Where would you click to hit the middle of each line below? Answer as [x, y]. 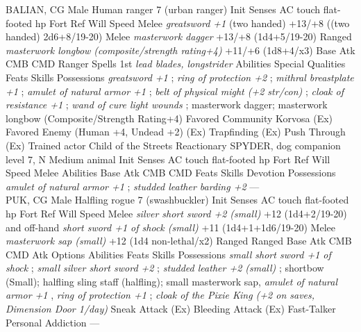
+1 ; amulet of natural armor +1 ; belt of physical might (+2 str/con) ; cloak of [175, 91]
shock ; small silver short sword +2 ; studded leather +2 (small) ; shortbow [165, 268]
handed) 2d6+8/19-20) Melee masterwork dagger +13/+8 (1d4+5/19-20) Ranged [179, 36]
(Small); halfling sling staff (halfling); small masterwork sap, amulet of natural [172, 281]
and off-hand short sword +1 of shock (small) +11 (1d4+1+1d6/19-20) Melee [170, 227]
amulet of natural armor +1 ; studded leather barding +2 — [133, 186]
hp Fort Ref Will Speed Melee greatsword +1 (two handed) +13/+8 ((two [192, 23]
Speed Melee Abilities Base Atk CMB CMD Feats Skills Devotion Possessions [171, 173]
